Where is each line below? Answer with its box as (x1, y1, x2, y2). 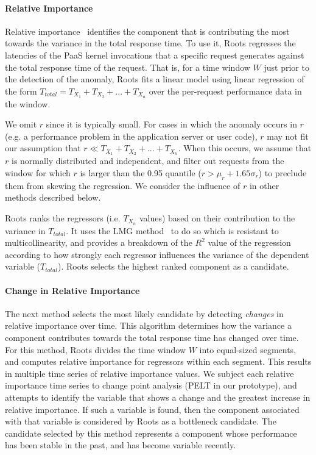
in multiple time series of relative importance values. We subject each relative (5, 367, 294, 379)
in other (249, 179, 279, 192)
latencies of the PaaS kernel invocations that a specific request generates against (5, 48, 304, 61)
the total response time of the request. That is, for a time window (5, 60, 250, 73)
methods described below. (5, 191, 101, 204)
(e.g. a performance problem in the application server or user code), (5, 129, 258, 142)
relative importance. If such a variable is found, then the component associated (5, 403, 300, 415)
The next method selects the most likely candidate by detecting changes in (5, 307, 284, 320)
